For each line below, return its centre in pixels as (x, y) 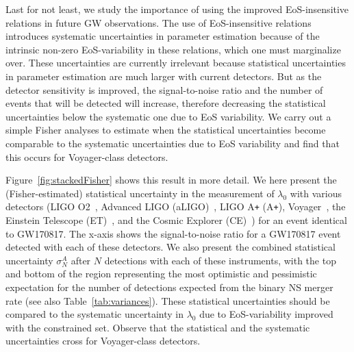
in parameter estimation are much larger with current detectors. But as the (164, 76)
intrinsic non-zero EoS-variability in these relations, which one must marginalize (173, 49)
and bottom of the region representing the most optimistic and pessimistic (161, 274)
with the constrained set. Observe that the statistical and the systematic (158, 327)
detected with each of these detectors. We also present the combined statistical (170, 247)
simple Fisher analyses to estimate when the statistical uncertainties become (166, 130)
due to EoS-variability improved (266, 314)
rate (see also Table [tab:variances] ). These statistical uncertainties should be (168, 300)
